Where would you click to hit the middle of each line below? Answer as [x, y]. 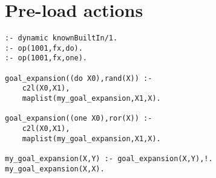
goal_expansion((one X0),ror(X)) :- [79, 119]
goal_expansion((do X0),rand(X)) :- [79, 78]
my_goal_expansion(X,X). [55, 169]
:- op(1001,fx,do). [44, 48]
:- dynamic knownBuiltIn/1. [61, 38]
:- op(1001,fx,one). [46, 58]
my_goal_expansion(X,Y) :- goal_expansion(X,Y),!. [109, 159]
